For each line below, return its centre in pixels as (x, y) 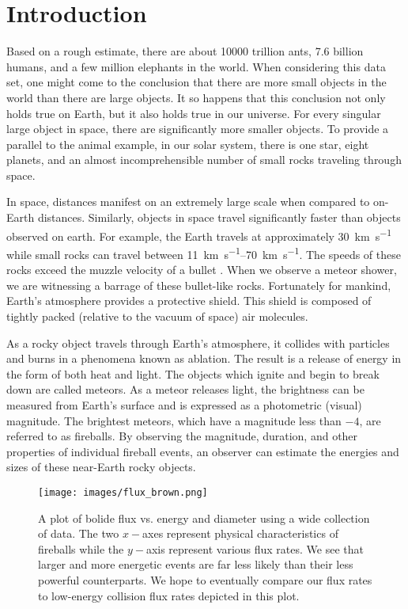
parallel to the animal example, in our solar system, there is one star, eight (188, 144)
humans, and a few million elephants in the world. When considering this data (196, 66)
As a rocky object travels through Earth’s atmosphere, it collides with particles (198, 343)
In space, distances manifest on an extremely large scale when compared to (188, 202)
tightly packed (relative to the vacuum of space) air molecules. (157, 316)
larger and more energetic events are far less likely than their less (196, 564)
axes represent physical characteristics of (240, 533)
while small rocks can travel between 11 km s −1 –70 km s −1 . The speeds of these (204, 253)
